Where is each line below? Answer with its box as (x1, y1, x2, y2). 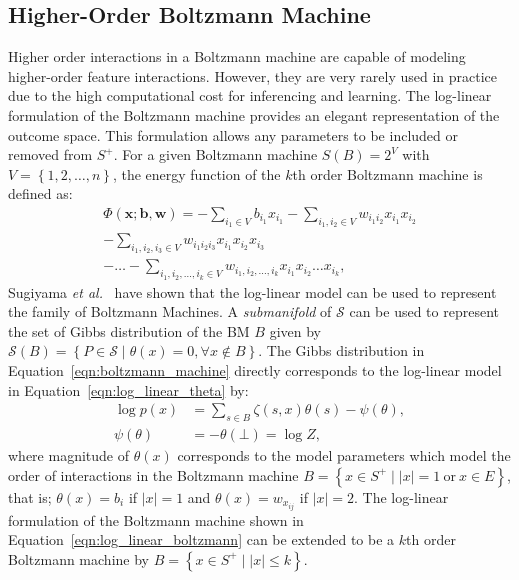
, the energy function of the (112, 163, 281, 184)
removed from (8, 144, 93, 165)
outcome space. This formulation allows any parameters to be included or (8, 124, 459, 145)
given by (269, 320, 321, 341)
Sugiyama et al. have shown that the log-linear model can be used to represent (8, 281, 497, 302)
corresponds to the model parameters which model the (177, 445, 511, 466)
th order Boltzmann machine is (292, 163, 483, 184)
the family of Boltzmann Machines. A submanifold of (8, 301, 332, 322)
